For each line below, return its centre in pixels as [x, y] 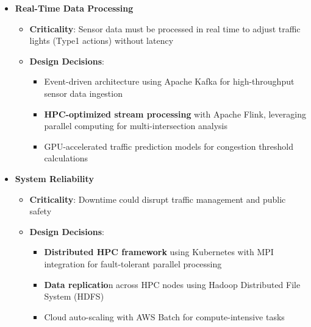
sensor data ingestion [83, 93]
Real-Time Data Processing [74, 8]
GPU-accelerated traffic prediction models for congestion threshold [169, 146]
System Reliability [54, 178]
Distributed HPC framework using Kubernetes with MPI [159, 252]
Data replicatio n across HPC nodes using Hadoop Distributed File [172, 284]
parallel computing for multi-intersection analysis [136, 126]
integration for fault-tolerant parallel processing [133, 263]
